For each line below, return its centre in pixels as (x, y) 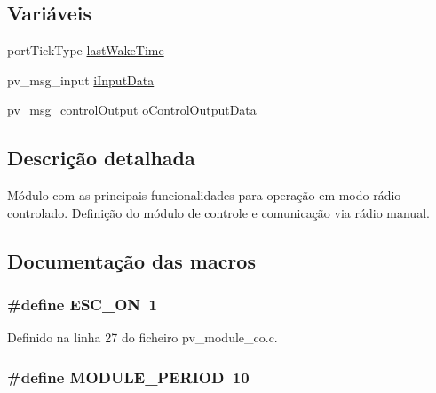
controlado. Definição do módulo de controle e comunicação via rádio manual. (218, 212)
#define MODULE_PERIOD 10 (128, 377)
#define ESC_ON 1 (82, 305)
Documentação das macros (131, 260)
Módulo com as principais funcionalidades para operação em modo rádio (204, 195)
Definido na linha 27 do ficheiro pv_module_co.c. (143, 337)
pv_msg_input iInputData (81, 80)
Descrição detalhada (101, 158)
